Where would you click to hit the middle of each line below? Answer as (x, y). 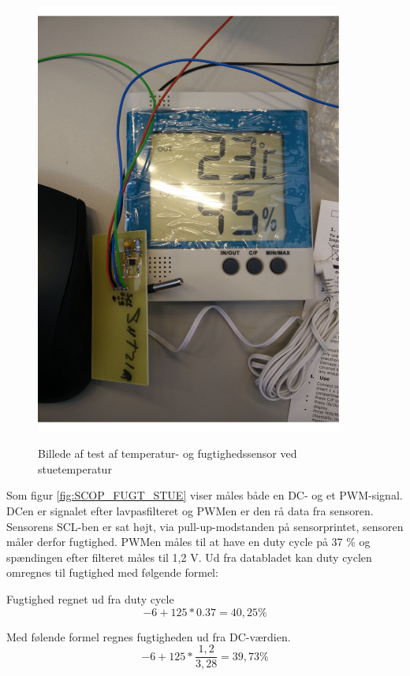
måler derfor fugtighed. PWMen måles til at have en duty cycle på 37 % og (188, 542)
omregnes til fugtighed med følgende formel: (112, 572)
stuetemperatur (75, 468)
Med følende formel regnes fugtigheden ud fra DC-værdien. (149, 636)
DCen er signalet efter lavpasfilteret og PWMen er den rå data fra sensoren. (190, 511)
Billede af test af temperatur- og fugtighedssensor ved (168, 453)
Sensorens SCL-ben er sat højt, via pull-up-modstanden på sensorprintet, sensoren (205, 526)
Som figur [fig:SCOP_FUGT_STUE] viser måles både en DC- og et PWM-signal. (205, 495)
